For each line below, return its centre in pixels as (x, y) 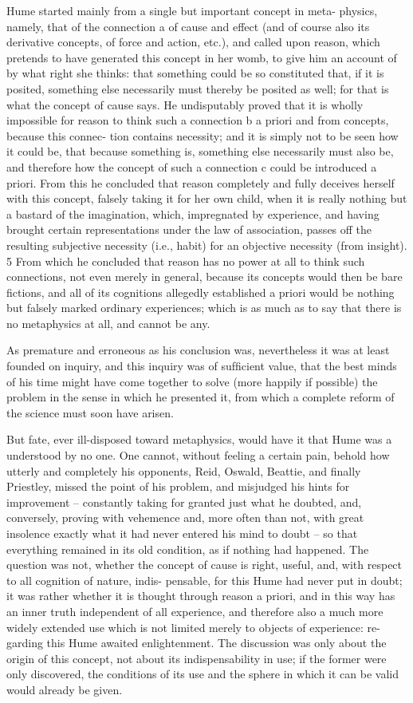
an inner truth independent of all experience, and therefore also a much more (195, 611)
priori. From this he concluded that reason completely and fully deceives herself (201, 182)
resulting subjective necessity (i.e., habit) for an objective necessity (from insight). (207, 245)
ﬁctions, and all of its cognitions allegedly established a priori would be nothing (201, 292)
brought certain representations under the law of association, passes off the (189, 229)
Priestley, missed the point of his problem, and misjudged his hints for (178, 486)
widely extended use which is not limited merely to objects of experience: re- (193, 627)
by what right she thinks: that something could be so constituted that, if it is (195, 73)
